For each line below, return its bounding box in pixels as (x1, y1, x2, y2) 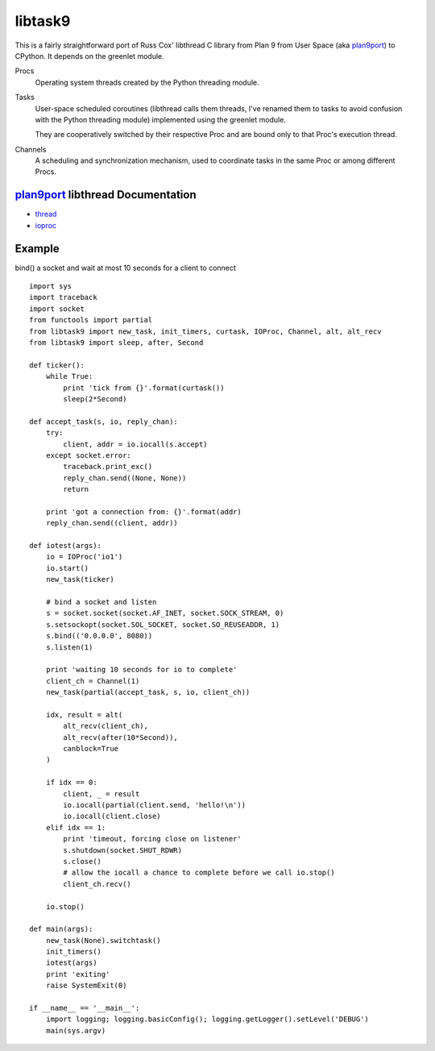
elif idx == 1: (45, 823, 106, 832)
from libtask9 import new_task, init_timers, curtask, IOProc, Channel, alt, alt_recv (29, 326, 382, 336)
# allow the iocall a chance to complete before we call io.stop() (63, 868, 335, 878)
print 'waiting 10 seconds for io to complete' (45, 665, 238, 675)
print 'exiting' (45, 970, 110, 978)
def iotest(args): (29, 541, 102, 550)
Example (14, 242, 60, 255)
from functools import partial (29, 315, 153, 325)
